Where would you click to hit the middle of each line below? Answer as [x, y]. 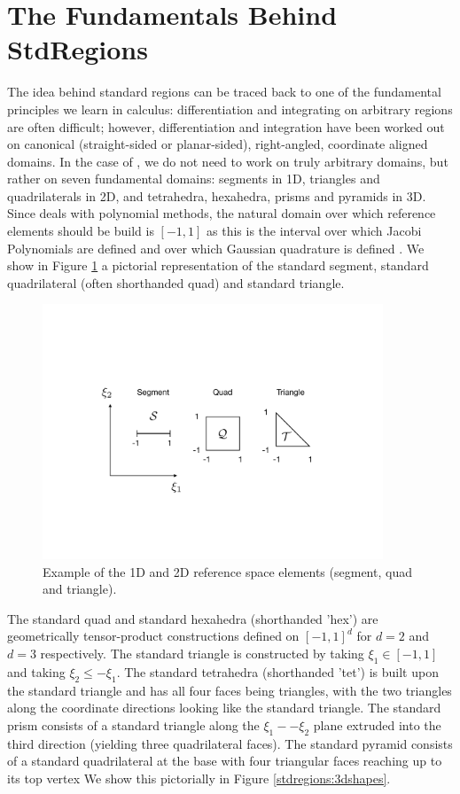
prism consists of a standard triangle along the [133, 724]
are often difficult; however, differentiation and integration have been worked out [226, 126]
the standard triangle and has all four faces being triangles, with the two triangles [230, 690]
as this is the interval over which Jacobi [314, 231]
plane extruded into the [377, 724]
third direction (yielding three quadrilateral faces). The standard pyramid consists [230, 743]
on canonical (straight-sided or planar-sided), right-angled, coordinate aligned [218, 144]
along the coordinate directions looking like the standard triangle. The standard [224, 708]
